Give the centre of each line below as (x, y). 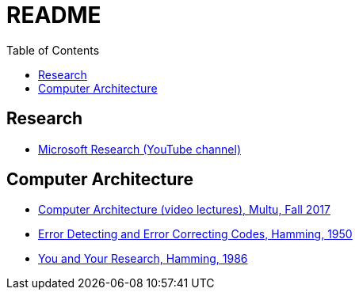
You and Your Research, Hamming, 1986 (143, 259)
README (54, 15)
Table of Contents (53, 50)
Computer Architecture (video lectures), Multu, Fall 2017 (184, 210)
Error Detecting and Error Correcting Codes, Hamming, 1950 (195, 234)
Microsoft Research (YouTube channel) (140, 149)
